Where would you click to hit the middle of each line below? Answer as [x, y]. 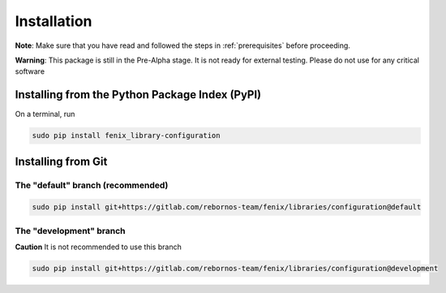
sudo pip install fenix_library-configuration [126, 136]
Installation [54, 21]
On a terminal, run [45, 114]
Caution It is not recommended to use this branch [98, 247]
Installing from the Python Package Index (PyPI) [138, 95]
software [30, 71]
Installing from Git [61, 161]
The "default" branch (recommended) [92, 185]
